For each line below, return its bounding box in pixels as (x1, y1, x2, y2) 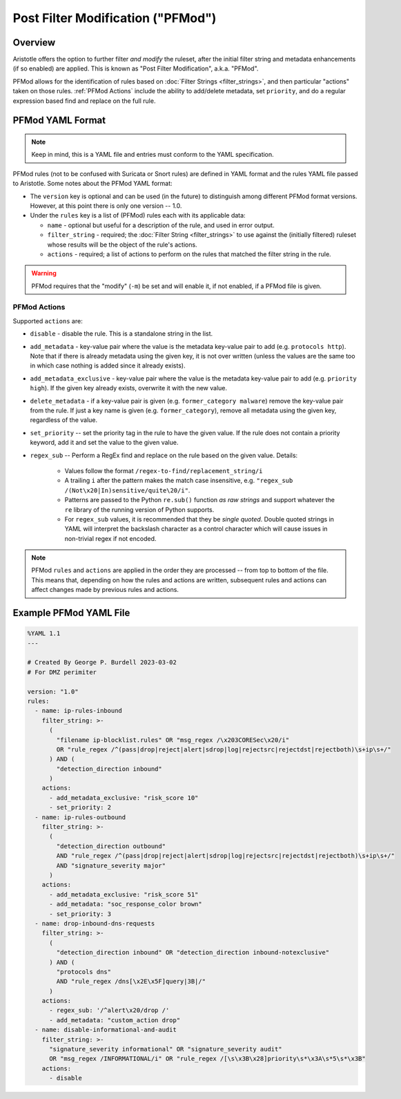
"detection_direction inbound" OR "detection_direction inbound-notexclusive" (56, 948, 330, 957)
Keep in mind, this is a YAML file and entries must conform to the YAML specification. (31, 151, 274, 159)
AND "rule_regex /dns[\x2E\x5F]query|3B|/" (56, 977, 206, 986)
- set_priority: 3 (49, 910, 112, 918)
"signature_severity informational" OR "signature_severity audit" (49, 1045, 282, 1053)
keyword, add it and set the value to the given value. (30, 439, 179, 447)
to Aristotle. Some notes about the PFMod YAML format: (12, 180, 173, 188)
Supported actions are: (12, 316, 83, 325)
